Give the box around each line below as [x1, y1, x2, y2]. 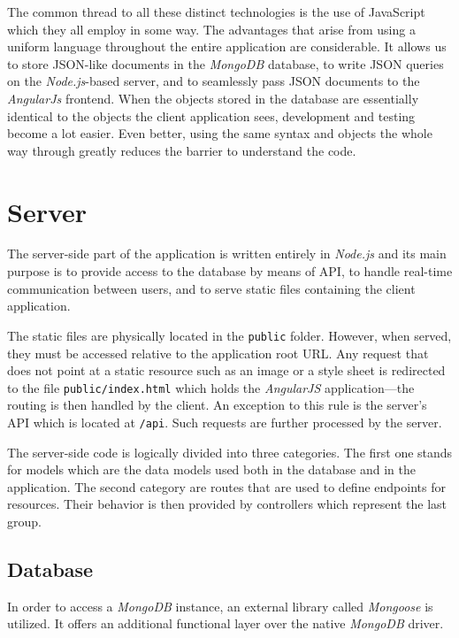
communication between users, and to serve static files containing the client [7, 279, 416, 297]
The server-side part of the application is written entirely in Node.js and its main [7, 244, 447, 263]
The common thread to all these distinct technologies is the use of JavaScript [7, 3, 425, 20]
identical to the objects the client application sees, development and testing [7, 106, 416, 125]
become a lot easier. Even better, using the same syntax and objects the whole [7, 124, 432, 142]
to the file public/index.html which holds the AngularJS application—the [7, 378, 415, 396]
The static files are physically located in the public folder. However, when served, [7, 326, 452, 344]
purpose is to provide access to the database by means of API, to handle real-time [7, 262, 453, 281]
